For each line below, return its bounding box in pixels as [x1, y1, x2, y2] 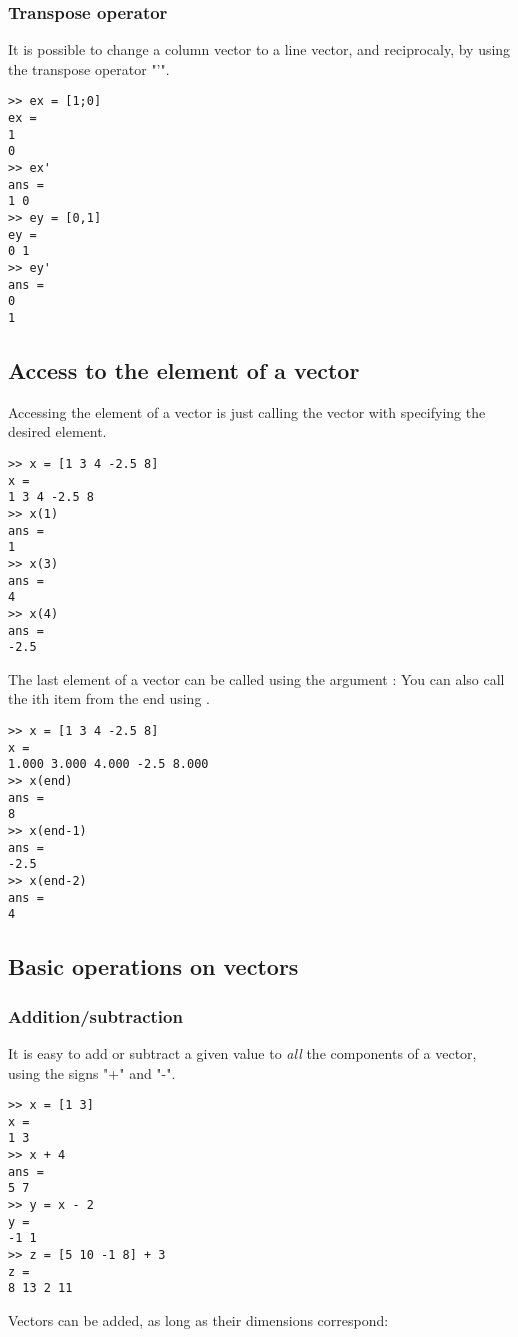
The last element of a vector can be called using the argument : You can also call [8, 668, 505, 689]
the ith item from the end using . [8, 688, 210, 709]
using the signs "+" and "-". [8, 1062, 176, 1083]
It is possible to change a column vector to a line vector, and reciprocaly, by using [8, 39, 511, 60]
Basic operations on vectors [8, 951, 299, 982]
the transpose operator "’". [8, 58, 170, 79]
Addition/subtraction [8, 1003, 183, 1028]
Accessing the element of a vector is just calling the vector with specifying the [8, 401, 486, 422]
